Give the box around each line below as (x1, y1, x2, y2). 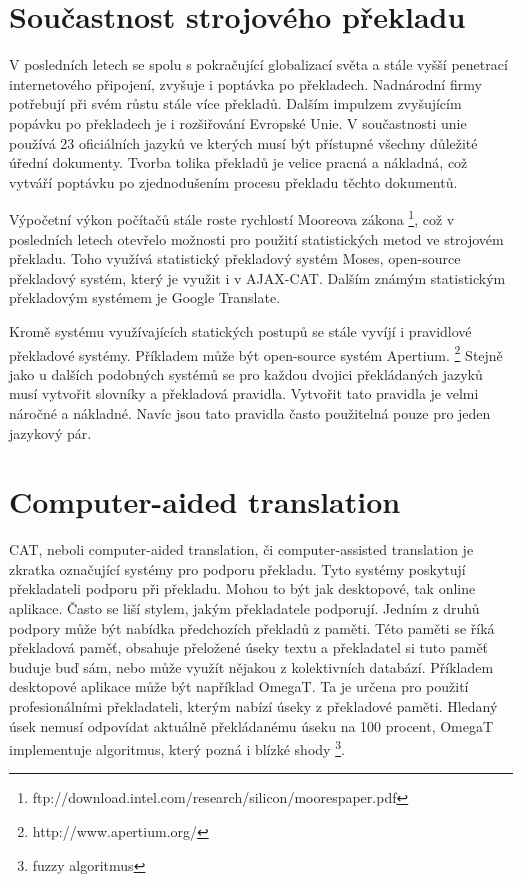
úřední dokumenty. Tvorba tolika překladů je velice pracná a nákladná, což (9, 152, 468, 173)
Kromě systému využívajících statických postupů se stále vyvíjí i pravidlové (9, 320, 472, 341)
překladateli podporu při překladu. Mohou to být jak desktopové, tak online (9, 578, 476, 599)
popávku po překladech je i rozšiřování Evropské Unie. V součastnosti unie (9, 112, 467, 133)
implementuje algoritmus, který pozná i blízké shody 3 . (9, 736, 345, 759)
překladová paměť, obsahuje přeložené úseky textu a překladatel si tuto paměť (9, 637, 489, 658)
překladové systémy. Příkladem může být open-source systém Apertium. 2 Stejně (9, 341, 503, 365)
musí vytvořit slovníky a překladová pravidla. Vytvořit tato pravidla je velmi (9, 383, 479, 404)
